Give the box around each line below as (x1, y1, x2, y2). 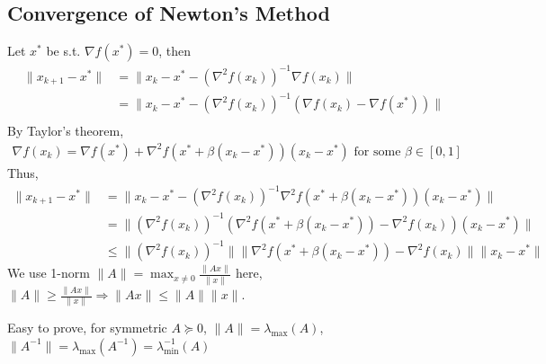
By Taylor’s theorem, (7, 121, 124, 140)
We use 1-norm (7, 263, 90, 282)
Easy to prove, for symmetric (7, 318, 167, 337)
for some (354, 145, 401, 158)
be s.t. (46, 41, 81, 60)
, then (158, 41, 192, 60)
